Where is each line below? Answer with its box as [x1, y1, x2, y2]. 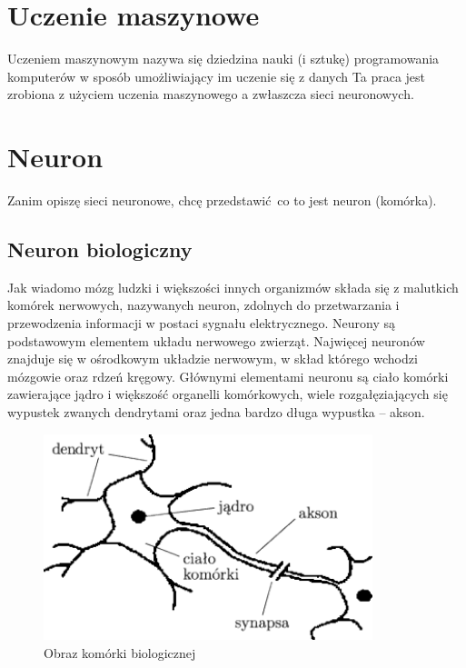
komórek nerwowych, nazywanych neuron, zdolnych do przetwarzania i [7, 295, 400, 314]
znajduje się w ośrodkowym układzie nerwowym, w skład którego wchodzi [7, 349, 418, 368]
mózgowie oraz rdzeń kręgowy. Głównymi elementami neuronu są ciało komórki [7, 366, 449, 385]
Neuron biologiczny [7, 235, 193, 264]
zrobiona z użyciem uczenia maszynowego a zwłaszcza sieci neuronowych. [7, 85, 414, 104]
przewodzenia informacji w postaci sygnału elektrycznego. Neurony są [7, 314, 396, 333]
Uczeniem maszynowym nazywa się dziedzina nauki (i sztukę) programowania [7, 49, 440, 68]
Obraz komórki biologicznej [44, 643, 196, 662]
